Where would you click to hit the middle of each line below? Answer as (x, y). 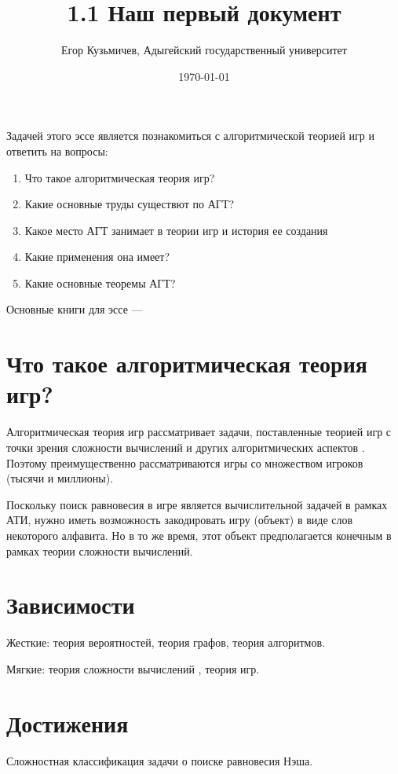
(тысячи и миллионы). (60, 478)
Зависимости (71, 605)
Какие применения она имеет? (97, 257)
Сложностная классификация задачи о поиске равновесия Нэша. (160, 760)
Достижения (68, 723)
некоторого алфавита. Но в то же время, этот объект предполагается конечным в (199, 535)
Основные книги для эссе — (75, 309)
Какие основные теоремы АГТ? (100, 282)
